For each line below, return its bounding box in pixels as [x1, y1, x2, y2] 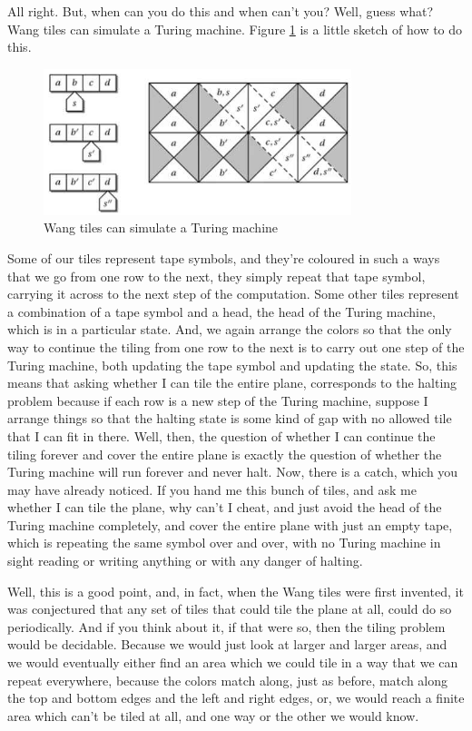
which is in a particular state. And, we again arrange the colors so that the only [7, 320, 452, 339]
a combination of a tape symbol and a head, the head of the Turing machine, [7, 301, 436, 321]
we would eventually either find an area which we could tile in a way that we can [7, 653, 458, 672]
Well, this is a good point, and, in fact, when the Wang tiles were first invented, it [7, 581, 464, 600]
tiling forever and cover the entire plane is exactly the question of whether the [7, 444, 442, 463]
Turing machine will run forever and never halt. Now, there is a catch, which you [7, 462, 458, 481]
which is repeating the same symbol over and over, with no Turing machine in [7, 533, 441, 552]
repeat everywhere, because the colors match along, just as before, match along [7, 670, 448, 689]
